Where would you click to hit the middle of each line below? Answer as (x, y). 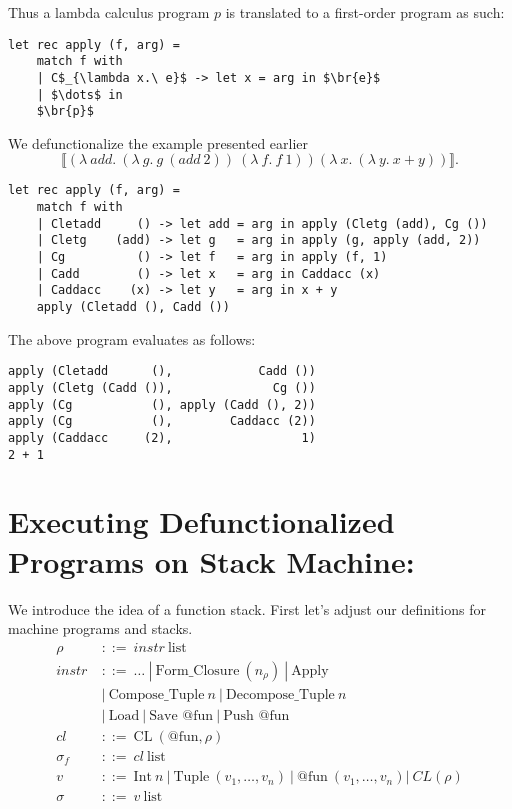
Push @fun (256, 715)
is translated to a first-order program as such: (365, 12)
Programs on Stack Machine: (211, 560)
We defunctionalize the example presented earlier (158, 142)
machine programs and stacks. (100, 628)
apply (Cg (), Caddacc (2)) (162, 421)
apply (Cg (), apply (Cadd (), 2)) (162, 404)
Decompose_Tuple (280, 694)
